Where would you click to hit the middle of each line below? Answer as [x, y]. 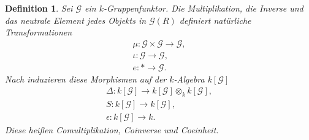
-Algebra [189, 79]
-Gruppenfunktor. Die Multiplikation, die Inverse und [203, 8]
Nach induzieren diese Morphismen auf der [86, 79]
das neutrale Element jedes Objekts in [76, 20]
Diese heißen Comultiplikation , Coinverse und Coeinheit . [112, 130]
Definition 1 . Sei [39, 8]
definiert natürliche [215, 20]
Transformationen [39, 32]
